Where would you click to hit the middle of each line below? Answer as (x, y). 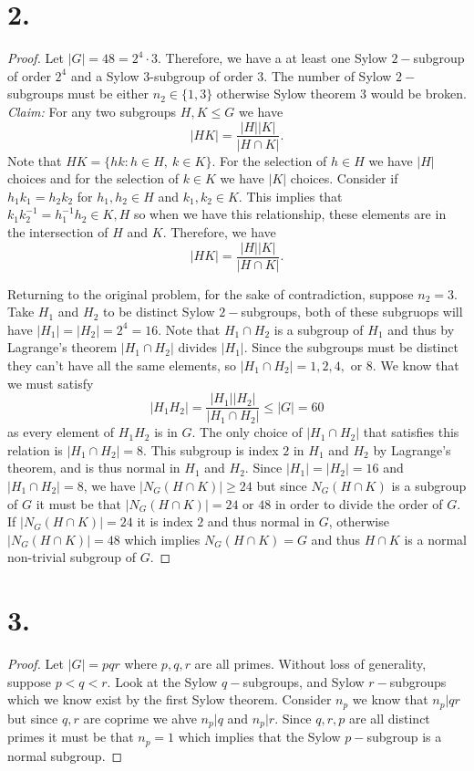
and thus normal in (261, 521)
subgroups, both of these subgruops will (352, 312)
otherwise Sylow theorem (286, 94)
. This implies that (290, 196)
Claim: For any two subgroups (92, 111)
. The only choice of (247, 432)
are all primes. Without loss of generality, (310, 664)
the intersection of (58, 231)
